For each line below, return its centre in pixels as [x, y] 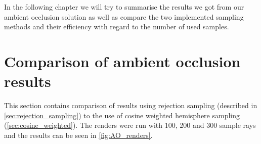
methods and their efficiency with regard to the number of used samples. [117, 27]
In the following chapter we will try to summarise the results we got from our [124, 7]
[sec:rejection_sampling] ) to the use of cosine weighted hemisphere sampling [122, 115]
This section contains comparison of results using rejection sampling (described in [131, 105]
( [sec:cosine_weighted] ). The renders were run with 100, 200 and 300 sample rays [130, 125]
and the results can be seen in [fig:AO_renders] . [78, 135]
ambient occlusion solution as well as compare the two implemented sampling [124, 16]
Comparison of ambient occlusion [122, 61]
